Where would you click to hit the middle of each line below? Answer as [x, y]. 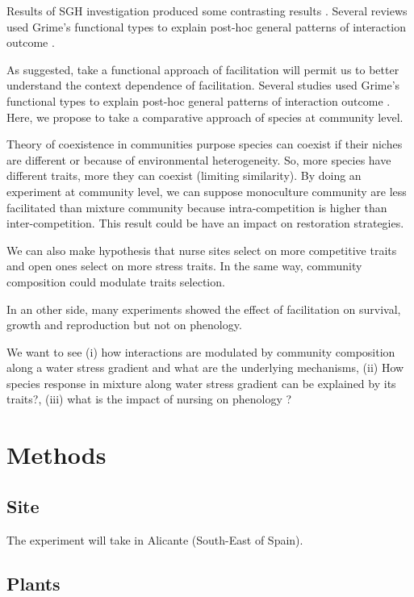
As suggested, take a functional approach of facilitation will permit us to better [203, 69]
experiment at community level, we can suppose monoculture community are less [207, 191]
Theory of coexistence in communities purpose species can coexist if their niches [205, 144]
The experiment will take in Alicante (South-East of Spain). [155, 539]
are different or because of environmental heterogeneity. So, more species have [199, 159]
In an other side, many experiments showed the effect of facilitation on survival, [204, 309]
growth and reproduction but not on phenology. [124, 325]
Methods [56, 455]
